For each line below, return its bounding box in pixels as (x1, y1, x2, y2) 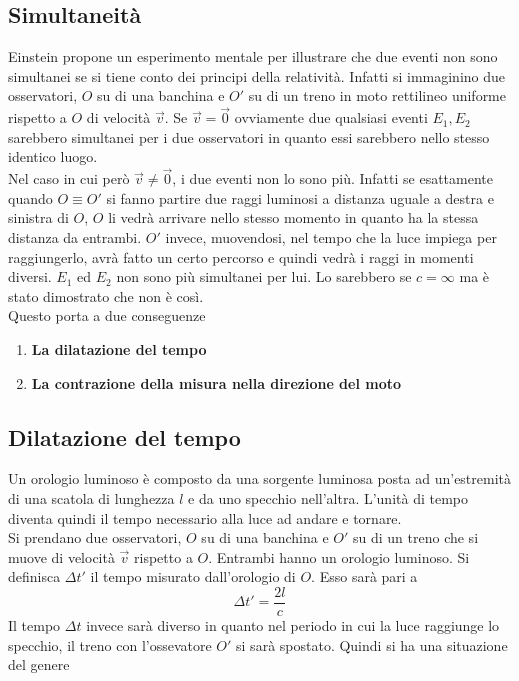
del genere (8, 654, 70, 675)
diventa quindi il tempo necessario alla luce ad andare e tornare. (8, 507, 402, 528)
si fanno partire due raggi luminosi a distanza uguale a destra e (106, 187, 494, 208)
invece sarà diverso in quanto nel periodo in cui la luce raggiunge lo (86, 614, 500, 635)
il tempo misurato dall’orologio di (90, 566, 296, 587)
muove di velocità (8, 546, 115, 567)
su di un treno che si (353, 527, 479, 548)
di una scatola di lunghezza (8, 487, 175, 508)
